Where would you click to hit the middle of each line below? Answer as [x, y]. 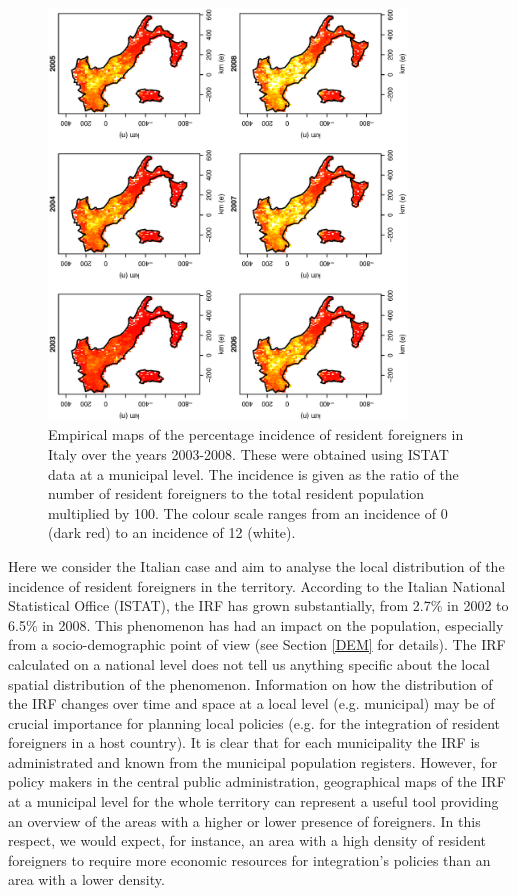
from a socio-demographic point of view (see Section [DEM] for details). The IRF [257, 644]
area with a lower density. [86, 879]
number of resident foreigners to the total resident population [236, 493]
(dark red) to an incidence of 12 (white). [172, 532]
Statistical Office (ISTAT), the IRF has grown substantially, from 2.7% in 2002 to [258, 605]
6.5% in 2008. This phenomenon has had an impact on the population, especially [256, 624]
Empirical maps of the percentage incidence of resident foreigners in [256, 434]
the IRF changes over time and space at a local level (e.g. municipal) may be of [251, 703]
